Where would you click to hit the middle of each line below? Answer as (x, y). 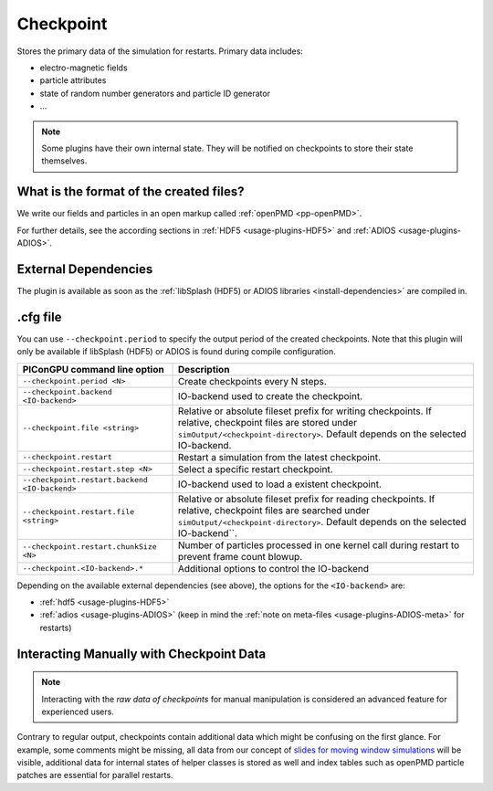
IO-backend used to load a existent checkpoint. (280, 484)
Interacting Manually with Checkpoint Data (142, 654)
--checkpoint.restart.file (79, 512)
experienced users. (78, 712)
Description (204, 369)
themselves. (64, 161)
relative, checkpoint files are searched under (273, 510)
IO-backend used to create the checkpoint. (270, 395)
